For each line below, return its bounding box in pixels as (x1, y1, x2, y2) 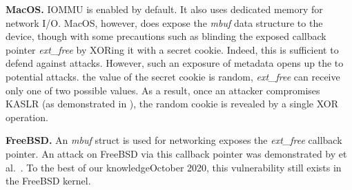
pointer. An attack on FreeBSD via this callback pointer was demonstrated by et (6, 146, 347, 160)
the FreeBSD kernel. (6, 173, 91, 188)
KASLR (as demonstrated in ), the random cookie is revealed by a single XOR (6, 96, 339, 111)
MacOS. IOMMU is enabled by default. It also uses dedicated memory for (6, 2, 323, 16)
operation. (6, 109, 48, 124)
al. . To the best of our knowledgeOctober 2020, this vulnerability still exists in (6, 160, 342, 174)
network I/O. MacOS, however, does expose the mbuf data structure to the (6, 15, 323, 30)
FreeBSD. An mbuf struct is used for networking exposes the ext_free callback (6, 133, 342, 147)
